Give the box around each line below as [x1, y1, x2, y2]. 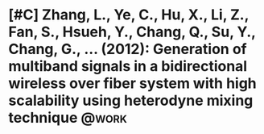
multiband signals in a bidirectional [8, 57, 248, 76]
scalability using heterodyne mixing [8, 91, 254, 110]
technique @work [8, 109, 127, 127]
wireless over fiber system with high [8, 74, 258, 93]
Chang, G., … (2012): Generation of [8, 40, 247, 58]
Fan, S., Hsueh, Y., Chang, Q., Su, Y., [8, 23, 256, 41]
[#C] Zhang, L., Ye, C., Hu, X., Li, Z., [8, 6, 250, 24]
